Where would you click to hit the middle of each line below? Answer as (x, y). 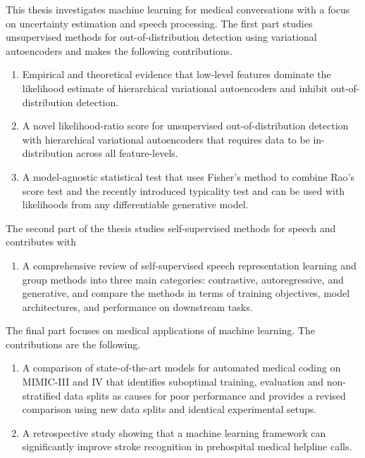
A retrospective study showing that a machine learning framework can (174, 432)
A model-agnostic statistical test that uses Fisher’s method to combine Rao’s (188, 176)
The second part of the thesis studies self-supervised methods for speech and (171, 228)
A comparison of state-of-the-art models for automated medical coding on (181, 368)
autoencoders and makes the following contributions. (119, 50)
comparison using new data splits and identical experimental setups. (169, 409)
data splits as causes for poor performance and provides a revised (205, 395)
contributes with (41, 242)
